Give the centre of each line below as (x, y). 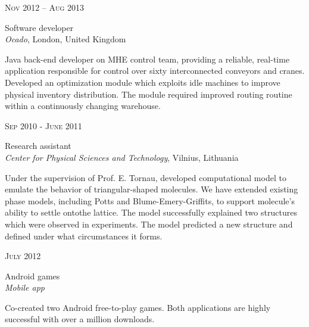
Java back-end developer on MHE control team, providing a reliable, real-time (147, 59)
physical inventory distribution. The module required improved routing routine (149, 94)
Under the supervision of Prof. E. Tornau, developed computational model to (146, 177)
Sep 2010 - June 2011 (43, 125)
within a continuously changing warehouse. (83, 106)
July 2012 (23, 256)
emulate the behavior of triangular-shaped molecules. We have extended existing (152, 189)
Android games (32, 275)
